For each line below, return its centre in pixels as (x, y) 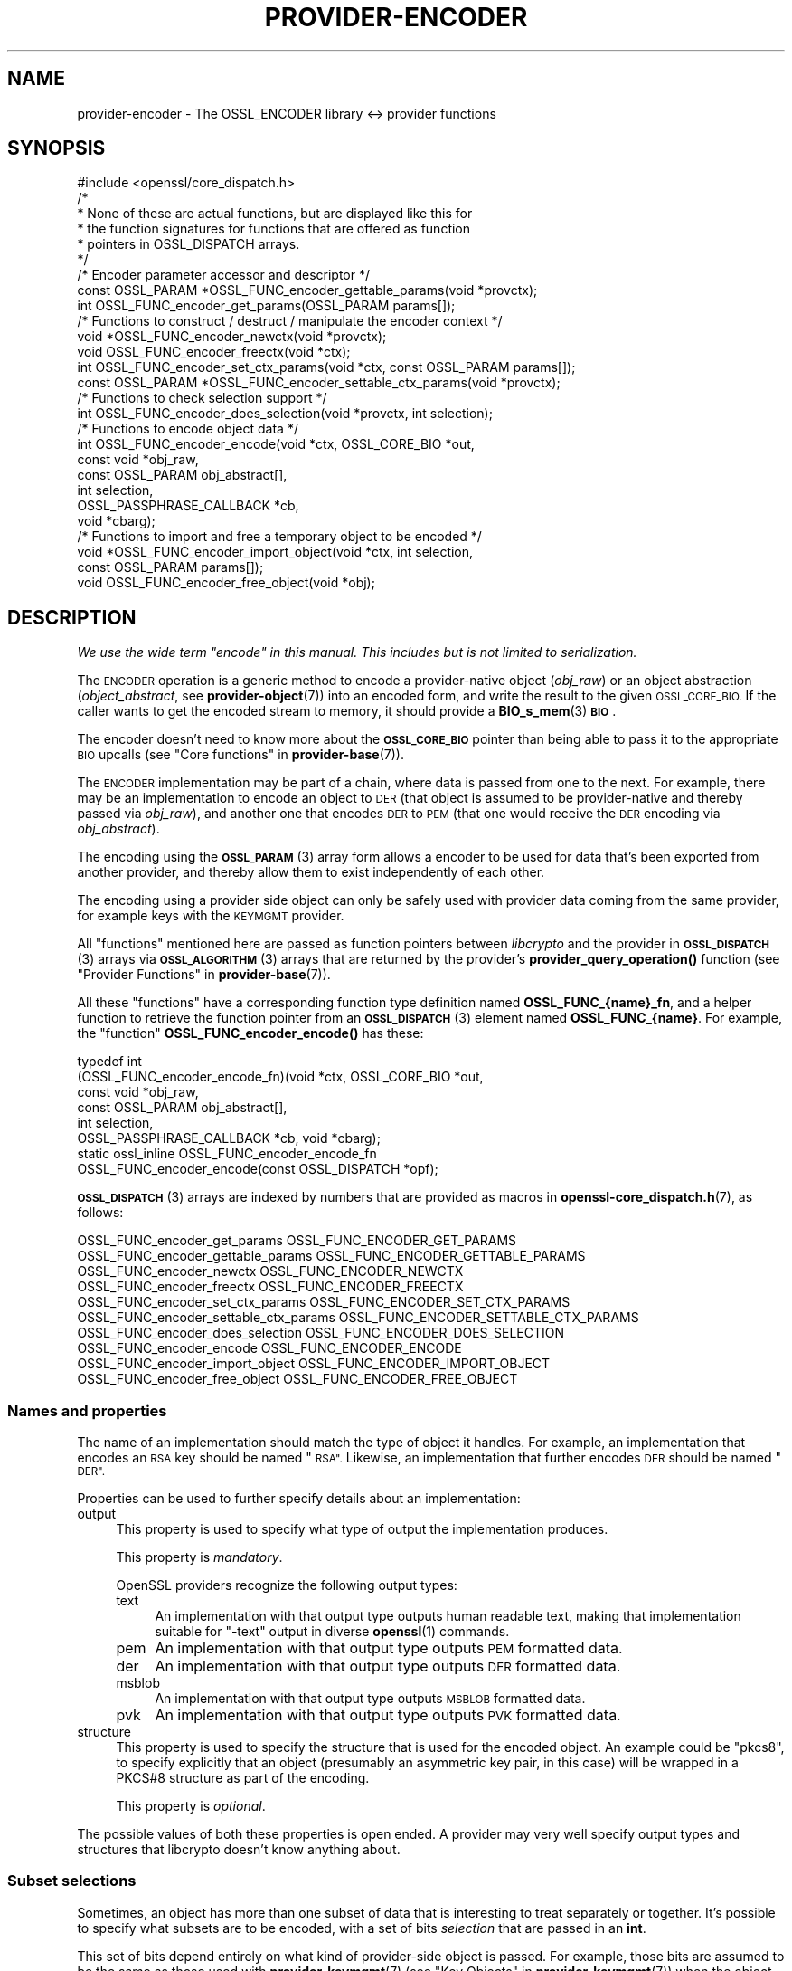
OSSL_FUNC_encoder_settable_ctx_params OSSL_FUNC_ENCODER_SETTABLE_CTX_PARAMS (358, 1318)
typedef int (109, 1062)
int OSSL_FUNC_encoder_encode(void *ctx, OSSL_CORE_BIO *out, (276, 444)
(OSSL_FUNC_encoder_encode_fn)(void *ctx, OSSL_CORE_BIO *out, (280, 1077)
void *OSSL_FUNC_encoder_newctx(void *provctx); (232, 337)
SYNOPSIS (57, 148)
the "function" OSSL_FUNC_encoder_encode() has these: (250, 1033)
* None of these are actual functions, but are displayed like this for (275, 214)
